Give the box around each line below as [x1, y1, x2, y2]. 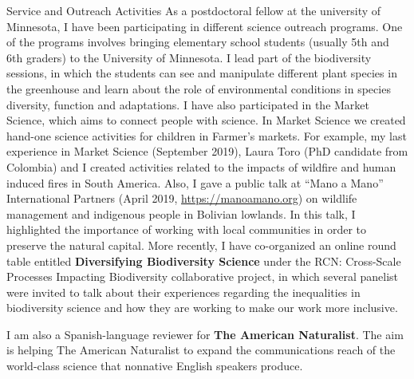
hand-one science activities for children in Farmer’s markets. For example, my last [6, 127, 407, 144]
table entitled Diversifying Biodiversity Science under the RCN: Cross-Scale [6, 252, 401, 269]
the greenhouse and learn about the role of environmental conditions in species [6, 80, 391, 97]
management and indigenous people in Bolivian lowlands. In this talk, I [6, 205, 356, 222]
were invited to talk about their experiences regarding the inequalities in [6, 283, 361, 300]
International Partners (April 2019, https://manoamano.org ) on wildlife [6, 190, 357, 207]
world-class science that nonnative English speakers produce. [6, 357, 303, 374]
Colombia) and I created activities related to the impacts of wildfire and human [6, 158, 396, 175]
